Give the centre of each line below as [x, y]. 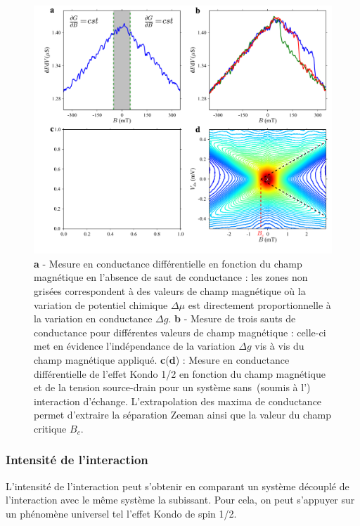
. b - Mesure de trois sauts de [232, 318]
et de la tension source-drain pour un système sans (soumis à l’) [172, 387]
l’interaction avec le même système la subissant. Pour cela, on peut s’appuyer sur [180, 500]
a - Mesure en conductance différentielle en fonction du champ [168, 263]
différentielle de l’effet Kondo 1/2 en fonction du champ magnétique [180, 373]
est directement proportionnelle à [259, 304]
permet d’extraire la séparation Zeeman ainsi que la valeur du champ [183, 415]
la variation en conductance [93, 318]
